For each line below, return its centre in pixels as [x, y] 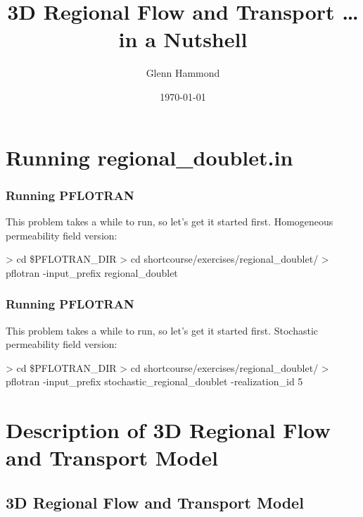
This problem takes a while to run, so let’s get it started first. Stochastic [162, 330]
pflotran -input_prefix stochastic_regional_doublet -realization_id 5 [154, 381]
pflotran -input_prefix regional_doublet [92, 272]
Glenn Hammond [183, 73]
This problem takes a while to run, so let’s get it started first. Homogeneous [170, 221]
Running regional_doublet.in [149, 157]
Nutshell [205, 39]
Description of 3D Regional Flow [168, 430]
